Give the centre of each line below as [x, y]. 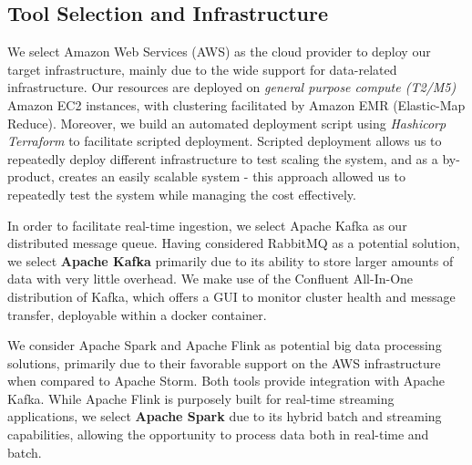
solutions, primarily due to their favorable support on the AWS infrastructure [224, 362]
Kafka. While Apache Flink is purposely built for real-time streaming [201, 398]
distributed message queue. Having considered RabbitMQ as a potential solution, [234, 243]
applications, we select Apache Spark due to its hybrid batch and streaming [225, 416]
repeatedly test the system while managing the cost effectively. [182, 194]
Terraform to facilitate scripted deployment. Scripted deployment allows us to [225, 141]
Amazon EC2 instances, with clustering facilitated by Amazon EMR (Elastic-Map [236, 104]
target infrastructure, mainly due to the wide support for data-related [202, 69]
